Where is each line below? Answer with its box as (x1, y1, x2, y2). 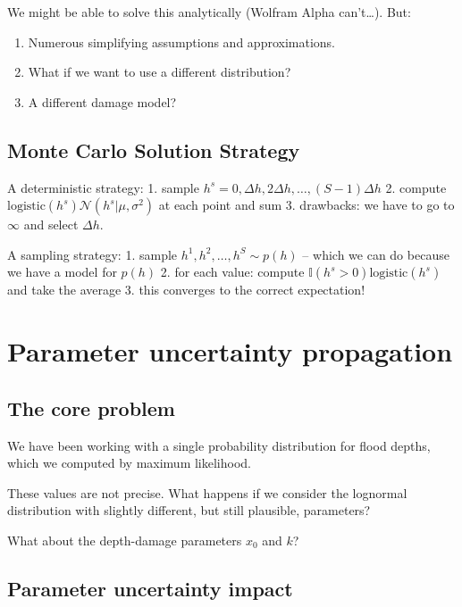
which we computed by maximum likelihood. (7, 453, 251, 472)
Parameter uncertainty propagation (7, 333, 453, 370)
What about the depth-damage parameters (7, 530, 242, 549)
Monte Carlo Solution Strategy (7, 136, 300, 163)
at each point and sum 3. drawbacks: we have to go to (158, 195, 455, 214)
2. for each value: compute (160, 262, 305, 281)
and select (23, 215, 79, 234)
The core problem (7, 394, 175, 421)
